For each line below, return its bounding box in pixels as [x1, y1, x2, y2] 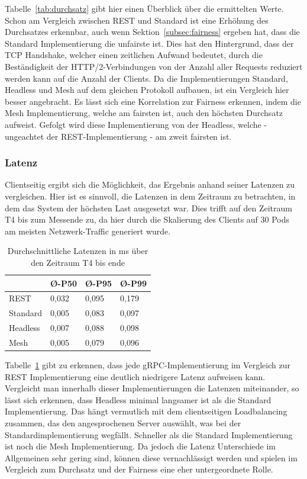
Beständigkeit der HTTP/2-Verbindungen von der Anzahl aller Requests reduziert [5, 60, 303, 72]
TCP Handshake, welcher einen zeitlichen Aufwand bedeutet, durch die [5, 49, 263, 61]
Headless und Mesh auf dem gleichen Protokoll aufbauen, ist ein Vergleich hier [5, 83, 289, 96]
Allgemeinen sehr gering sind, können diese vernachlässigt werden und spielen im [5, 451, 298, 464]
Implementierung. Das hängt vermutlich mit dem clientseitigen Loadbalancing [5, 405, 287, 417]
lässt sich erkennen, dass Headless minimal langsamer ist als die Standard [5, 393, 272, 406]
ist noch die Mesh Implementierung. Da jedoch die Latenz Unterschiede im [5, 440, 276, 452]
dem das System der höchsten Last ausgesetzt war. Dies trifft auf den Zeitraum [5, 201, 292, 214]
